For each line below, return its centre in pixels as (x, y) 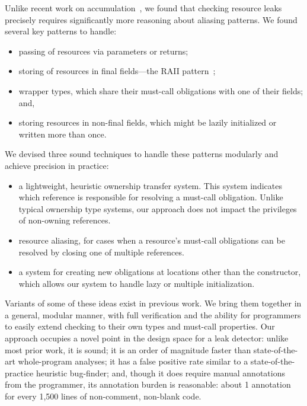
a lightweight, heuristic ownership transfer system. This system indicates (150, 185)
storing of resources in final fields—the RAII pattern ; (117, 71)
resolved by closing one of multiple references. (101, 252)
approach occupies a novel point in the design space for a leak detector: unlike (147, 338)
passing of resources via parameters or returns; (103, 51)
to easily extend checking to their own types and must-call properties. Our (140, 326)
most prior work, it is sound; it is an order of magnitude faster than (128, 349)
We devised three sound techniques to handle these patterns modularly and (142, 154)
